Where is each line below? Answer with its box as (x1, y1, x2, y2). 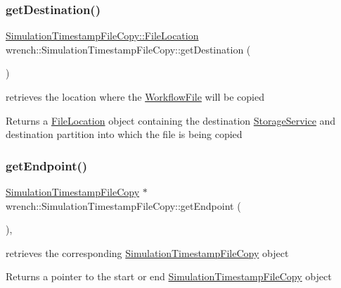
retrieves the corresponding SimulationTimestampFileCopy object (6, 245, 289, 260)
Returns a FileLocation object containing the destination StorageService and (6, 113, 336, 127)
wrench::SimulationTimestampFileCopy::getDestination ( (6, 42, 251, 56)
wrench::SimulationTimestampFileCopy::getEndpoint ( (6, 198, 241, 213)
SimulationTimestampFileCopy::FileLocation (6, 28, 199, 43)
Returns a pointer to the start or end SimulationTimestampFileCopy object (6, 269, 332, 284)
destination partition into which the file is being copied (6, 127, 243, 142)
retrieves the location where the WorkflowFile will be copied (6, 89, 264, 104)
